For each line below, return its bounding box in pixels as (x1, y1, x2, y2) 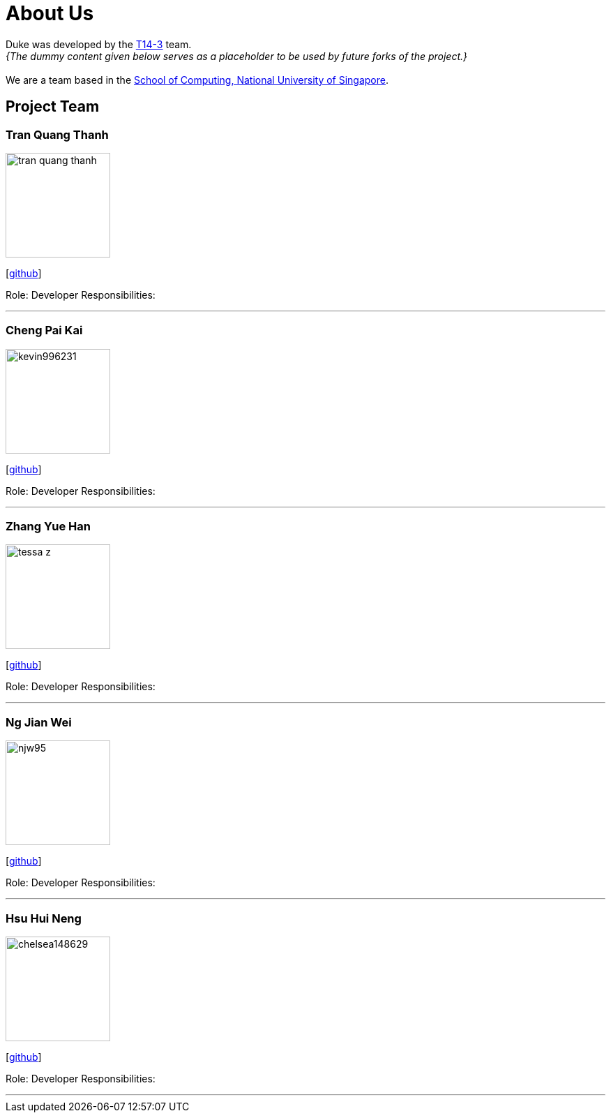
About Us (6, 1, 94, 25)
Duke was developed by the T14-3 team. (6, 38, 192, 50)
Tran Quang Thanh (6, 127, 109, 142)
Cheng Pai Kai (6, 323, 83, 338)
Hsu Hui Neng (6, 911, 82, 925)
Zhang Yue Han (6, 519, 91, 534)
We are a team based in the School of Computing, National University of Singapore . (6, 73, 389, 86)
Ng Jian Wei (6, 715, 72, 729)
